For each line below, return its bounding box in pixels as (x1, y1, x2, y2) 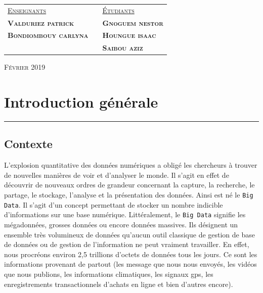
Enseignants (8, 5, 47, 15)
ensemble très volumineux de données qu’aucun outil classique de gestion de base (4, 229, 255, 239)
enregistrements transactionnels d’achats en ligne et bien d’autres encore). (4, 278, 233, 289)
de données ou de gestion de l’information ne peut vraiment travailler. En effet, (4, 239, 249, 250)
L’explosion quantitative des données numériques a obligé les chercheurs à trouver (4, 160, 257, 170)
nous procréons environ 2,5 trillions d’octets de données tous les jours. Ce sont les (4, 249, 257, 259)
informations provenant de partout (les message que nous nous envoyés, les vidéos (4, 259, 257, 269)
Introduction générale (4, 91, 158, 112)
